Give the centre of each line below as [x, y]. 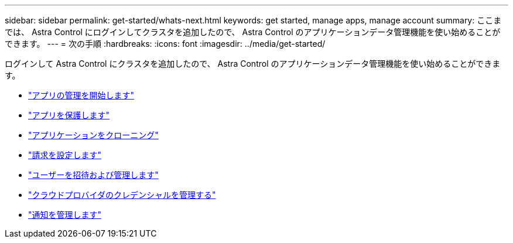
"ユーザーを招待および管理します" [93, 175]
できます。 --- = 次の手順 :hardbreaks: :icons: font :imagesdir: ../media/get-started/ [165, 44]
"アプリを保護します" [69, 115]
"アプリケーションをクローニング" [93, 135]
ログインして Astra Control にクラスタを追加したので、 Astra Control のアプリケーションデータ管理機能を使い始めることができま [253, 64]
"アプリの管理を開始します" [81, 95]
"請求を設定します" [65, 155]
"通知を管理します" [65, 215]
